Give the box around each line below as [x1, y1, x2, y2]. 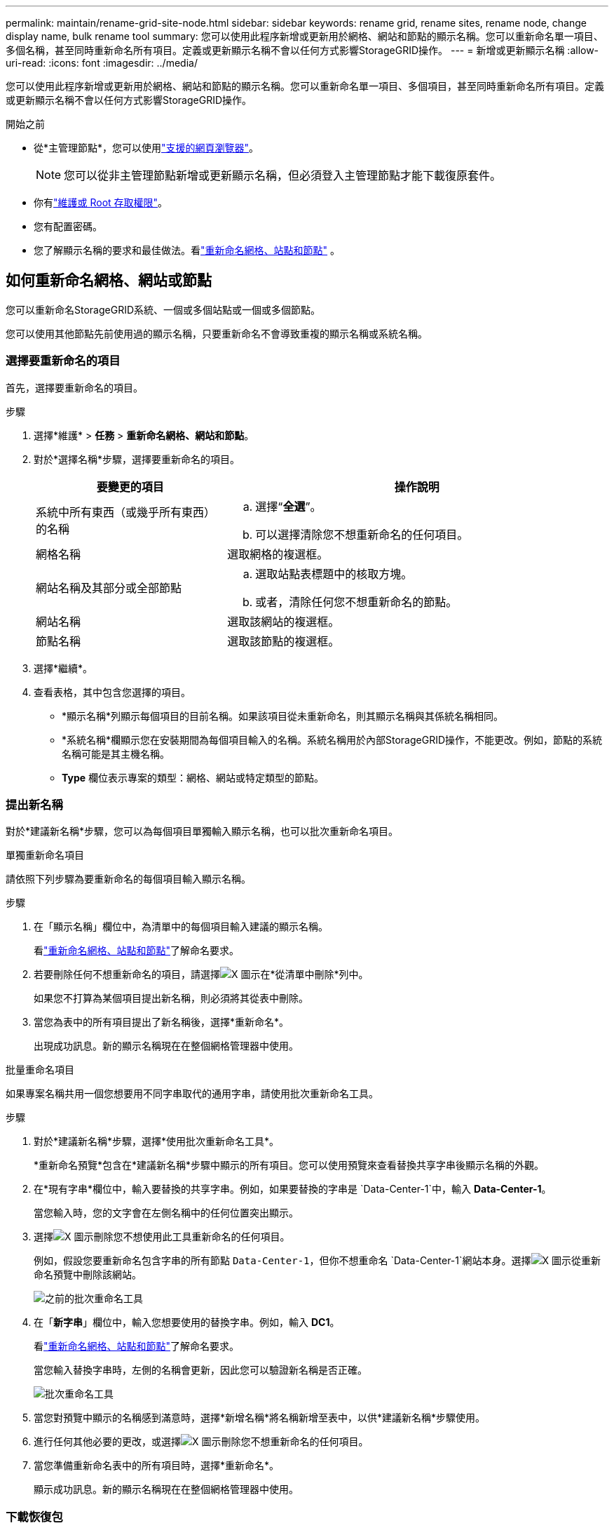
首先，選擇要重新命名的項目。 [6, 381, 143, 394]
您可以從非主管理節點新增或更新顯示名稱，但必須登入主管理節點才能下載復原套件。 [64, 168, 502, 182]
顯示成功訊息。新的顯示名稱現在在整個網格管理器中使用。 [34, 1483, 299, 1496]
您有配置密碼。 [34, 220, 102, 232]
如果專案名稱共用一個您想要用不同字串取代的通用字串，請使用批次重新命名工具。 [6, 1087, 378, 1100]
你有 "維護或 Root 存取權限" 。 [34, 196, 168, 208]
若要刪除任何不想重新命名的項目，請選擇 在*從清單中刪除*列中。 [34, 968, 369, 981]
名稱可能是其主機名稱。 [62, 747, 170, 760]
